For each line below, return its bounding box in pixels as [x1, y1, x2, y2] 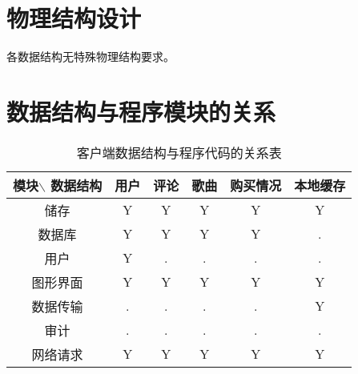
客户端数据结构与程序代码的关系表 [76, 143, 282, 162]
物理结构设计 [6, 2, 142, 34]
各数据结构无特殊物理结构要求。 [6, 48, 175, 65]
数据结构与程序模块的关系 [6, 95, 276, 127]
